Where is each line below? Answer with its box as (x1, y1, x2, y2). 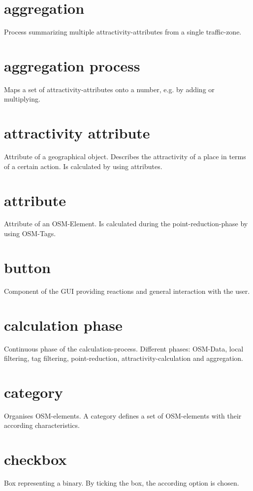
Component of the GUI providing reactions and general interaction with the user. (4, 285, 250, 296)
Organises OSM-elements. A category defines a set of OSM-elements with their (4, 410, 242, 421)
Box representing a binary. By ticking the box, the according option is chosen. (4, 478, 239, 488)
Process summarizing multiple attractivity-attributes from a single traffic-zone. (4, 27, 242, 37)
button (4, 257, 51, 277)
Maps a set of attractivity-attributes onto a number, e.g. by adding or (4, 84, 215, 94)
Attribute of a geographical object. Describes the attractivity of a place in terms (4, 151, 246, 162)
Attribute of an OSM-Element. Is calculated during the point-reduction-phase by (4, 218, 248, 229)
